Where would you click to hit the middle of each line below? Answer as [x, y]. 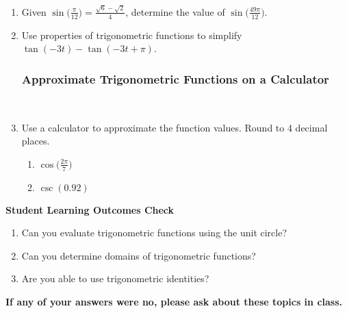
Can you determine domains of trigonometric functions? [139, 255]
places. [36, 141]
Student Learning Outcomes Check [90, 209]
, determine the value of [175, 11]
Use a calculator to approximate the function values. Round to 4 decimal [175, 127]
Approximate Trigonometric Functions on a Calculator [175, 78]
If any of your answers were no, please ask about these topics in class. [174, 301]
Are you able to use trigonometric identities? [115, 278]
